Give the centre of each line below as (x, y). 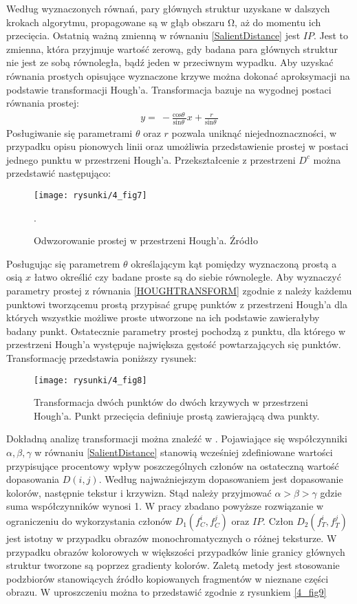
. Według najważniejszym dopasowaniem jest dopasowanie (221, 479)
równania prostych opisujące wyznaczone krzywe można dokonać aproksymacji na (178, 75)
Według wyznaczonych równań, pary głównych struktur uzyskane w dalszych (168, 8)
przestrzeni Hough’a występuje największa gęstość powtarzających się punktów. (174, 344)
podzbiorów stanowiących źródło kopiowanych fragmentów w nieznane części (167, 578)
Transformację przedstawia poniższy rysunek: (101, 357)
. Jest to (331, 35)
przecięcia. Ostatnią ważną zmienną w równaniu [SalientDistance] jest (153, 35)
